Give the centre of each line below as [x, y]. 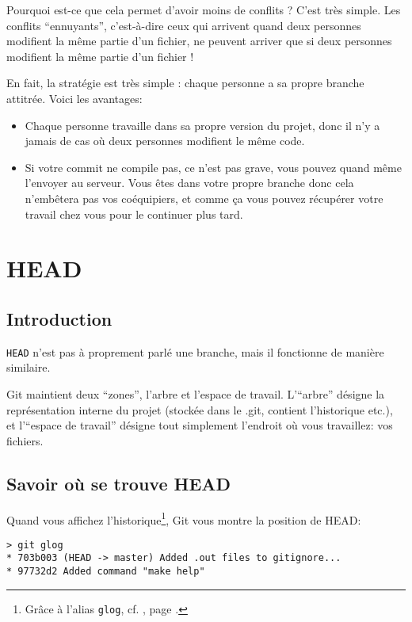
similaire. [29, 367]
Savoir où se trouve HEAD [119, 483]
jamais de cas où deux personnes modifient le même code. [165, 141]
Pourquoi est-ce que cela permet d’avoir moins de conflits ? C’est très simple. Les [204, 10]
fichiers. [25, 440]
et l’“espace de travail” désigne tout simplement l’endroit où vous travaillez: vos [200, 425]
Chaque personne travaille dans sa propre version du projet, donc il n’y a [202, 125]
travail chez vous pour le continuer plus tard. [134, 214]
